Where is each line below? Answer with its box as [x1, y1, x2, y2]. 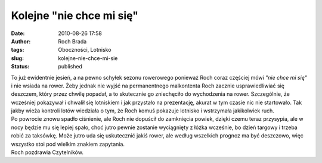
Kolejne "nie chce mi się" [11, 9, 138, 22]
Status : [11, 63, 30, 70]
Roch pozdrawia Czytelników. [11, 149, 83, 156]
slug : [11, 54, 24, 62]
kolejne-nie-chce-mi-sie [58, 54, 118, 62]
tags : [11, 46, 24, 54]
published [58, 63, 83, 70]
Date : [11, 30, 25, 37]
